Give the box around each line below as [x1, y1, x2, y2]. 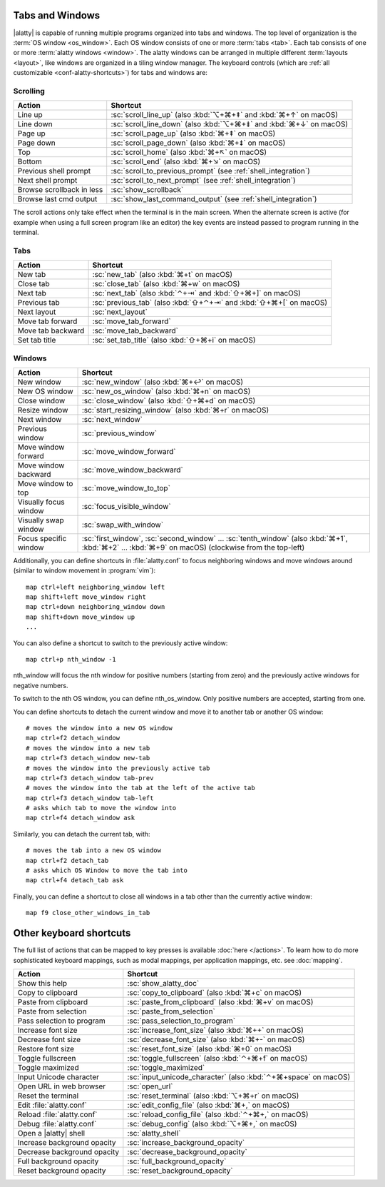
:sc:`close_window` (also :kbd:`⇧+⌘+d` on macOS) [81, 395, 256, 405]
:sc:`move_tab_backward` [92, 325, 178, 335]
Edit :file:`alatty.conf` [17, 1100, 87, 1110]
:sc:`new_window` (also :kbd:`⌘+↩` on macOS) [81, 377, 244, 387]
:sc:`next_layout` [92, 307, 148, 317]
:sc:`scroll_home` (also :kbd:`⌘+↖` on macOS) [111, 147, 267, 157]
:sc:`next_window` [81, 414, 143, 424]
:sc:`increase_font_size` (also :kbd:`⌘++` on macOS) [127, 1025, 304, 1035]
